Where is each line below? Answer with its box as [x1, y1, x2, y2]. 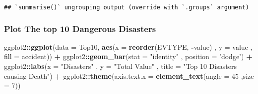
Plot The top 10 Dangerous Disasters [4, 22, 156, 34]
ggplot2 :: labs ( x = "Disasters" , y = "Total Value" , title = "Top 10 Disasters [4, 61, 237, 71]
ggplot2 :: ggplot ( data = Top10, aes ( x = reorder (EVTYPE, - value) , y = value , [4, 41, 253, 52]
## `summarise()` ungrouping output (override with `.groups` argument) [4, 4, 249, 11]
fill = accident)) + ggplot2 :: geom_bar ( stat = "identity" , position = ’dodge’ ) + [4, 51, 253, 62]
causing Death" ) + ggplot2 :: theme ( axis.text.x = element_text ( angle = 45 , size [4, 70, 254, 81]
